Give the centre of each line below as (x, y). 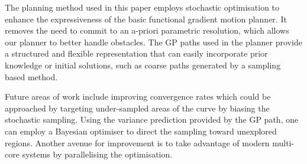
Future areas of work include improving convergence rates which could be (138, 96)
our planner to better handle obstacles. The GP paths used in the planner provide (153, 42)
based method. (31, 76)
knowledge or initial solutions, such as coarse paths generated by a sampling (143, 65)
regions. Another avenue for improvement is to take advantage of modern (137, 142)
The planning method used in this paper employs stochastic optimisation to (142, 7)
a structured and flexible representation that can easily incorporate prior (136, 53)
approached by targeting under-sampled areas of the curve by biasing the (137, 108)
